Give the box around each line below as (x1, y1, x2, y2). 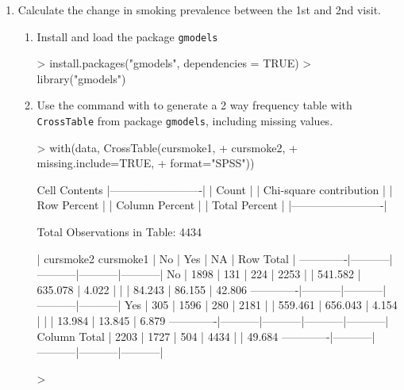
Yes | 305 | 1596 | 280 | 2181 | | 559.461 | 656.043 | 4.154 (125, 296, 398, 313)
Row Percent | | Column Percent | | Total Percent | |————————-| (37, 197, 387, 213)
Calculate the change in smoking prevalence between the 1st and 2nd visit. (17, 2, 381, 17)
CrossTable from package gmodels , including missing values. (37, 113, 333, 129)
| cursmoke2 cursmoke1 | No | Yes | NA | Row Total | (37, 250, 296, 266)
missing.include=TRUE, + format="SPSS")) (37, 155, 255, 171)
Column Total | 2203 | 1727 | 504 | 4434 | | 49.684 (37, 327, 279, 344)
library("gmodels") (37, 70, 126, 86)
